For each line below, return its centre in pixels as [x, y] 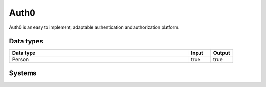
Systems [23, 73]
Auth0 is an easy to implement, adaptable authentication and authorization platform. [94, 27]
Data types [26, 41]
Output [221, 53]
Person [20, 60]
